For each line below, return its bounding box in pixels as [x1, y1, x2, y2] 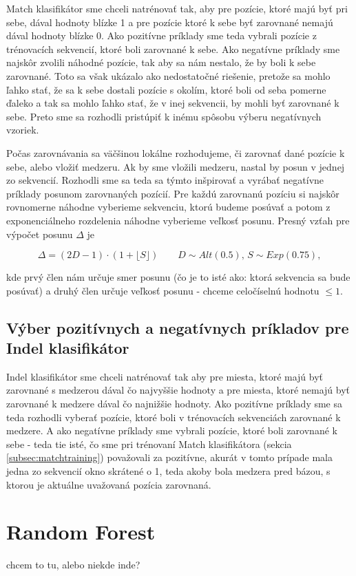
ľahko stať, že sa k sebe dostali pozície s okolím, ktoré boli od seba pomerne [6, 82, 326, 96]
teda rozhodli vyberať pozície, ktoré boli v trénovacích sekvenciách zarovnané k [6, 409, 341, 424]
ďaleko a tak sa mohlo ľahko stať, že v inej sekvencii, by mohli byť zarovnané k [6, 96, 339, 110]
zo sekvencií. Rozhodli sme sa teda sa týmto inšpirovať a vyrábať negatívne [6, 173, 324, 187]
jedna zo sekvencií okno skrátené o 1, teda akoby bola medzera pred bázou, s [6, 464, 331, 478]
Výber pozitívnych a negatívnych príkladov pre [6, 317, 349, 338]
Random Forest [6, 518, 156, 546]
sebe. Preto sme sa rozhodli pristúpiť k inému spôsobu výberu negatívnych [6, 109, 322, 123]
